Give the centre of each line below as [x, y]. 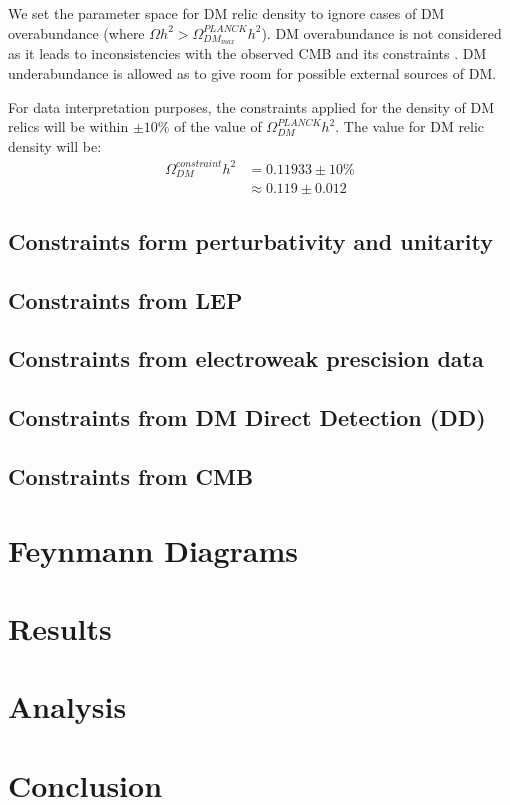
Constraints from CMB [131, 475]
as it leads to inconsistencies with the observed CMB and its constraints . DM [247, 53]
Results [60, 627]
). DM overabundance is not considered [381, 32]
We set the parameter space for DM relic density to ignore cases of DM [226, 13]
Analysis [67, 706]
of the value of [218, 126]
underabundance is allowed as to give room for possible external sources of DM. [252, 73]
